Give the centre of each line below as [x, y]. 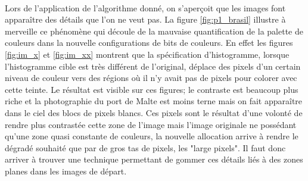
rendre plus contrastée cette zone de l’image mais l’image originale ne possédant [151, 124]
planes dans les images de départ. [66, 171]
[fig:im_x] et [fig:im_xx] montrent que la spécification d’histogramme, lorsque [147, 54]
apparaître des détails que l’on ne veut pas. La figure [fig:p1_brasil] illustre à [145, 19]
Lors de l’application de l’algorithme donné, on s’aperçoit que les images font [145, 7]
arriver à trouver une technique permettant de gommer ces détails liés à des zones [154, 159]
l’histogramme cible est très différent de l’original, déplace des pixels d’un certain [153, 66]
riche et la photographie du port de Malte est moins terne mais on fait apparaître [154, 101]
